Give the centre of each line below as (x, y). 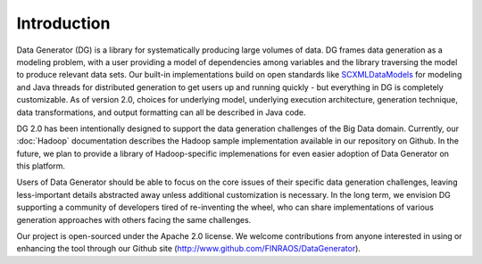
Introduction (63, 23)
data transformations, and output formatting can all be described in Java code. (162, 112)
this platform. (41, 166)
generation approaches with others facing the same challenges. (134, 219)
